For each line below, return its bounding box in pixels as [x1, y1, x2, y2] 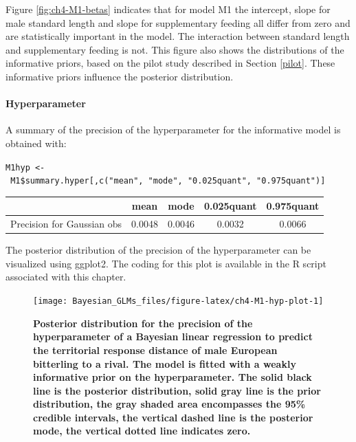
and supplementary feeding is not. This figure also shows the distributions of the [5, 42, 344, 56]
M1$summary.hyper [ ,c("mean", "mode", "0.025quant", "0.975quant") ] [10, 176, 326, 186]
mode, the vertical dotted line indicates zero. [33, 423, 251, 438]
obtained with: [5, 135, 67, 150]
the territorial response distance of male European [33, 342, 278, 357]
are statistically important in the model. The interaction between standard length [5, 29, 350, 43]
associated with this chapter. [5, 269, 126, 284]
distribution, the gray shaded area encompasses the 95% [33, 397, 306, 411]
